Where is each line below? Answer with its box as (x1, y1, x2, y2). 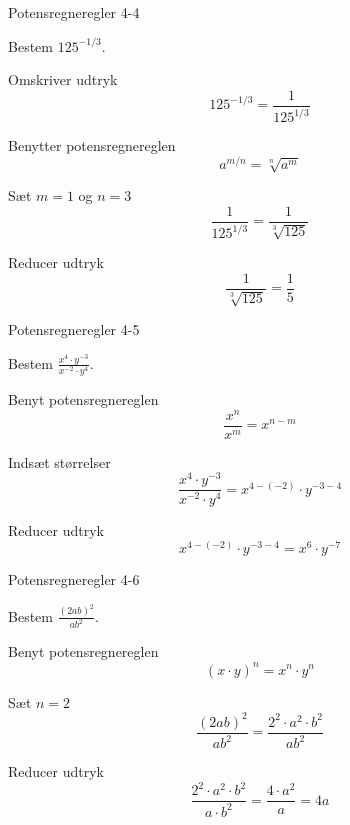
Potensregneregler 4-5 (8, 319, 140, 340)
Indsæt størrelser (8, 451, 111, 472)
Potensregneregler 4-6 (8, 569, 140, 590)
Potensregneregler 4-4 (8, 2, 140, 22)
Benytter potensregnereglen (8, 135, 176, 156)
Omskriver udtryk (8, 69, 118, 90)
